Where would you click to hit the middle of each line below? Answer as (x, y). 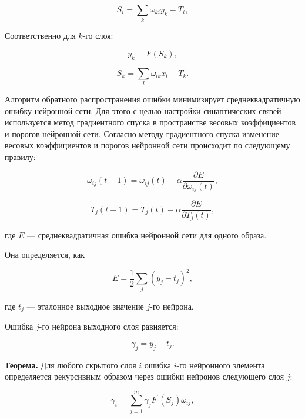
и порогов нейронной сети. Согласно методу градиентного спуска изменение (142, 133)
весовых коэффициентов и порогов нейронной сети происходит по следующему (148, 145)
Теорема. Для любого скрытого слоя (71, 365)
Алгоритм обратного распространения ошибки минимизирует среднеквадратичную (152, 99)
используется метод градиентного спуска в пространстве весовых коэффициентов (150, 122)
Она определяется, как (45, 255)
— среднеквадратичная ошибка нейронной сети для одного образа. (147, 235)
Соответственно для (40, 36)
